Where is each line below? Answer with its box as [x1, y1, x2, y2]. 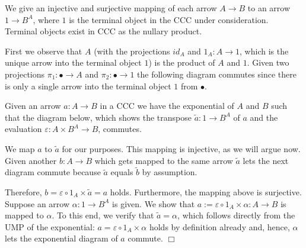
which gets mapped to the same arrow [94, 154, 233, 166]
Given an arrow [5, 99, 61, 112]
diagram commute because [5, 166, 101, 178]
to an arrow [247, 2, 291, 14]
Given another [5, 154, 57, 166]
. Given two [247, 56, 289, 69]
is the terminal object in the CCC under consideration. [69, 13, 269, 25]
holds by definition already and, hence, [149, 220, 290, 233]
